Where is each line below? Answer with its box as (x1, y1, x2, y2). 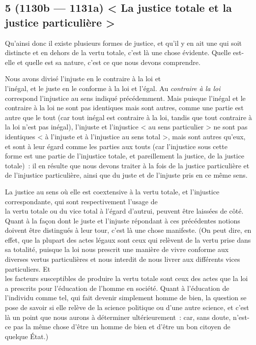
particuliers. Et (5, 263, 51, 274)
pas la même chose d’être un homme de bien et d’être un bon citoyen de (13, 321, 230, 332)
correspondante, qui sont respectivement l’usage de (5, 196, 158, 206)
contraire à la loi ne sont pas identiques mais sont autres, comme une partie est (5, 102, 244, 113)
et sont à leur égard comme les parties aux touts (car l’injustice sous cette (5, 141, 228, 151)
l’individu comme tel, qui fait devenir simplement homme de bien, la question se (5, 292, 247, 303)
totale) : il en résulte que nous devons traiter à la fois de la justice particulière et (5, 160, 250, 170)
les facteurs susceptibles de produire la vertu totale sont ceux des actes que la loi (5, 273, 248, 283)
